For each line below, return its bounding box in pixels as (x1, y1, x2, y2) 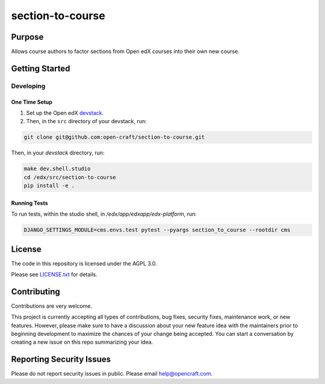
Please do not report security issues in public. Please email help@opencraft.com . (11, 370, 213, 377)
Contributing (11, 286, 60, 297)
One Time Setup (11, 98, 52, 105)
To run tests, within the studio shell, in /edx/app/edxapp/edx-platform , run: (11, 210, 197, 218)
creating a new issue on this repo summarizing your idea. (11, 338, 153, 346)
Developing (11, 82, 46, 90)
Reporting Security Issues (11, 355, 111, 365)
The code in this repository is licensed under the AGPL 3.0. (11, 260, 158, 267)
